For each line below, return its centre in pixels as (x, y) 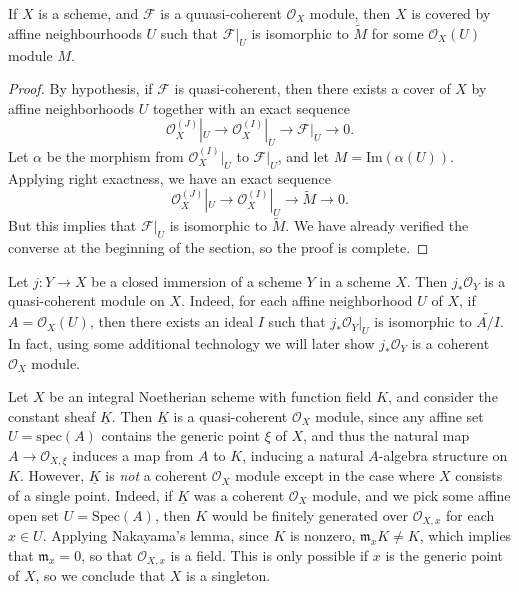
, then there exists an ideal (171, 321)
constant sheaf (52, 415)
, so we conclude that (100, 575)
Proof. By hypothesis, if (80, 88)
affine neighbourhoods (75, 32)
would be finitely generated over (309, 514)
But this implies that (72, 225)
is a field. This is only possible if (269, 554)
